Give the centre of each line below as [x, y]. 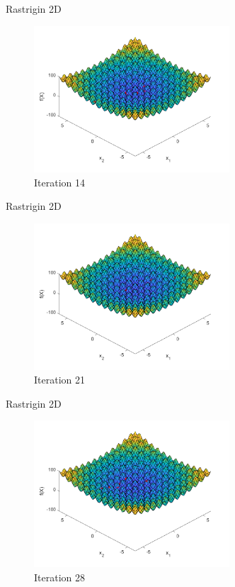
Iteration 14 [59, 182]
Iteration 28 [59, 577]
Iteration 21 [59, 380]
